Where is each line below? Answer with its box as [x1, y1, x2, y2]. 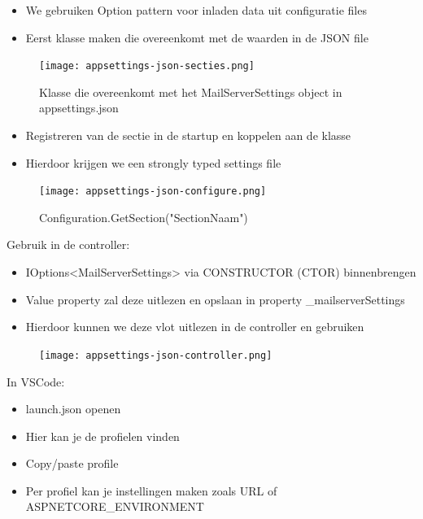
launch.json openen [25, 400, 121, 417]
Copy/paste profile [25, 455, 119, 472]
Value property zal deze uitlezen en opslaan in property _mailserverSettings [25, 290, 405, 307]
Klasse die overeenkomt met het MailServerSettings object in [39, 83, 342, 100]
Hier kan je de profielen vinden [25, 427, 180, 444]
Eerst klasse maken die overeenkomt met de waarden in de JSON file [25, 28, 368, 46]
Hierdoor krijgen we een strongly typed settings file [25, 154, 281, 171]
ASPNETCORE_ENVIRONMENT [25, 498, 204, 515]
